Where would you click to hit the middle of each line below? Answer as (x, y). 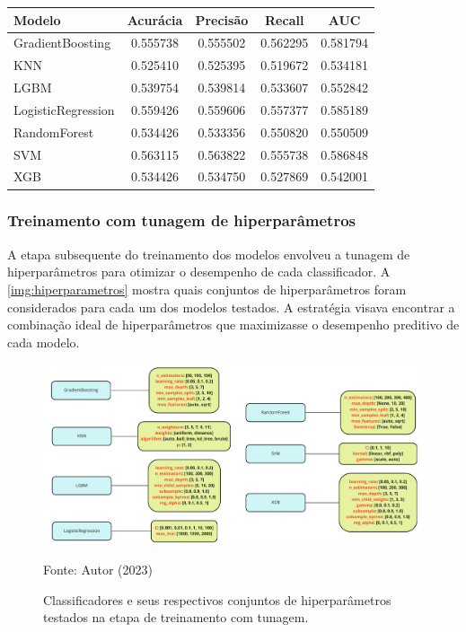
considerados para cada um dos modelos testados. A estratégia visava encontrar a (231, 307)
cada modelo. (44, 342)
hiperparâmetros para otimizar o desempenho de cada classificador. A (199, 272)
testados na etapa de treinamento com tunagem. (176, 617)
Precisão (222, 19)
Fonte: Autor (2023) (98, 570)
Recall (285, 19)
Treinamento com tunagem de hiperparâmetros (182, 220)
